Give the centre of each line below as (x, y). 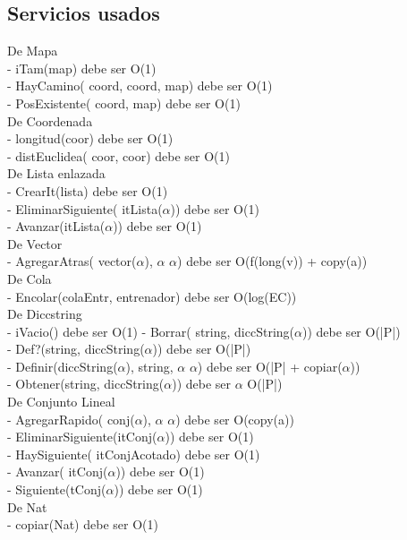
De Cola (30, 278)
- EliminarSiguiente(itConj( (82, 437)
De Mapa (33, 51)
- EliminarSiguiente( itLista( (85, 208)
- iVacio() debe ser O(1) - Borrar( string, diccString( (151, 331)
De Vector (35, 243)
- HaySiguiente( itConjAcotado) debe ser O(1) (134, 454)
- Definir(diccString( (63, 366)
